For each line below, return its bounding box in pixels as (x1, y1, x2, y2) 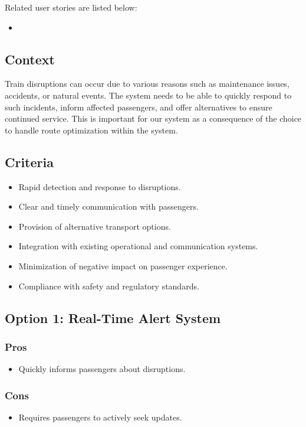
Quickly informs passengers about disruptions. (18, 363, 186, 375)
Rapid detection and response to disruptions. (18, 180, 181, 193)
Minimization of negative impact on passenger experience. (18, 259, 228, 272)
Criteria (5, 152, 54, 171)
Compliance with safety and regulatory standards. (18, 279, 199, 292)
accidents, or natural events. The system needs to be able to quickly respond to (5, 89, 292, 101)
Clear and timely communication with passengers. (18, 200, 199, 213)
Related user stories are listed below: (5, 1, 137, 13)
